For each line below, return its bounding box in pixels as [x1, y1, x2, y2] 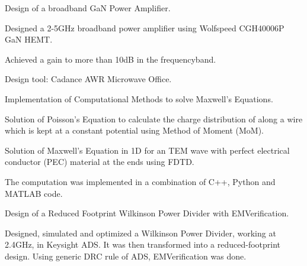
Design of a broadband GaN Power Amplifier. [5, 2, 171, 14]
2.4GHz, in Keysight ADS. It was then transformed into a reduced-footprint [5, 238, 281, 251]
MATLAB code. [5, 187, 63, 199]
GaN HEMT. [5, 33, 53, 46]
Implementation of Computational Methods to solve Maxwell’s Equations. [5, 92, 273, 105]
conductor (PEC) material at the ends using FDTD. [5, 155, 194, 168]
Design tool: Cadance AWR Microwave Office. [5, 73, 172, 85]
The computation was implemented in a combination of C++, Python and [5, 175, 276, 187]
